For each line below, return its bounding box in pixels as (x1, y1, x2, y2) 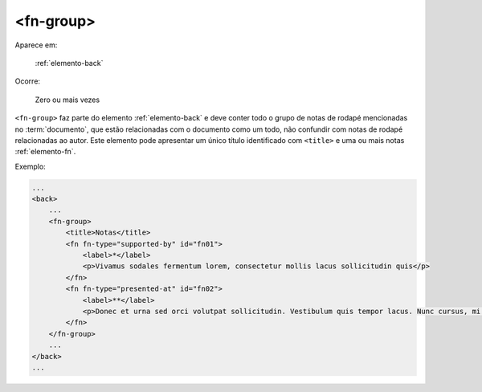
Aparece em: (14, 40, 58, 50)
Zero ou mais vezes (35, 95, 100, 104)
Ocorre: (14, 76, 40, 86)
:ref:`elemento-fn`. (14, 147, 76, 157)
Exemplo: (14, 161, 46, 171)
